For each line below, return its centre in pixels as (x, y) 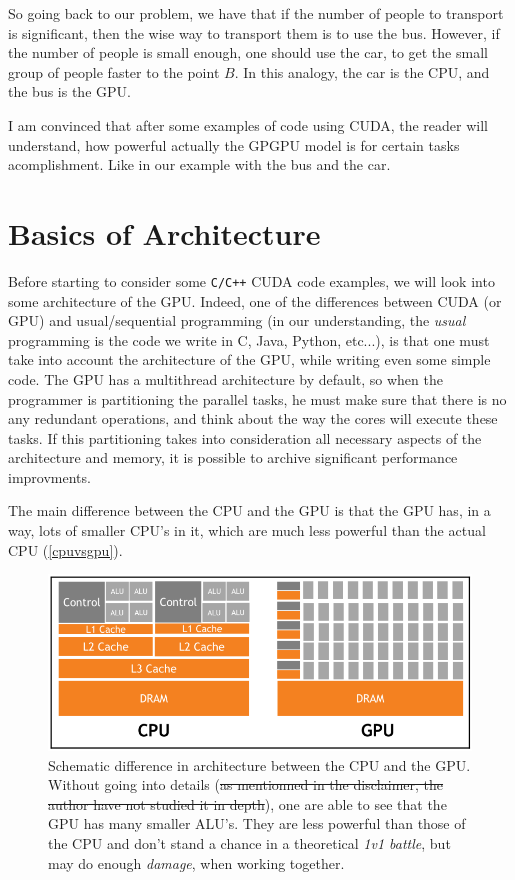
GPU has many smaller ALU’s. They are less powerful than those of (257, 823)
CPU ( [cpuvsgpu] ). (65, 549)
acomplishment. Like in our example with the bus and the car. (199, 164)
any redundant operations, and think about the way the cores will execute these (253, 418)
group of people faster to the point (114, 71)
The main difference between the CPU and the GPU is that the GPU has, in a (249, 510)
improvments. (49, 476)
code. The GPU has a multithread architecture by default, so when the (225, 378)
